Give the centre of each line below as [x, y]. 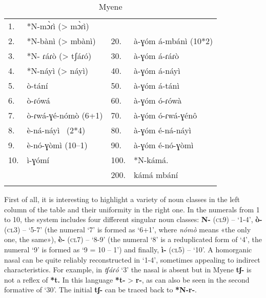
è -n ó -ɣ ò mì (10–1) [57, 145]
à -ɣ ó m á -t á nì [156, 85]
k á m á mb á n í [156, 175]
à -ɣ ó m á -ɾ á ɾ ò [156, 56]
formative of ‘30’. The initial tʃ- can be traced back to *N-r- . [100, 290]
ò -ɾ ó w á [38, 100]
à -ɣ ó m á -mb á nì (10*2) [173, 41]
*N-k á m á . [151, 160]
